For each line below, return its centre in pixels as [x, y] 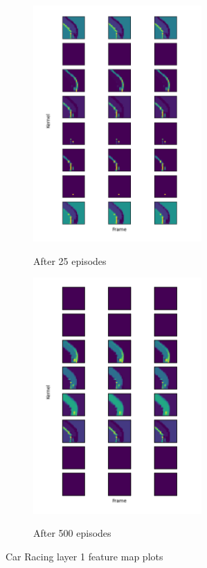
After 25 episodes [70, 260]
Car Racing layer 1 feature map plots [84, 556]
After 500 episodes [72, 533]
